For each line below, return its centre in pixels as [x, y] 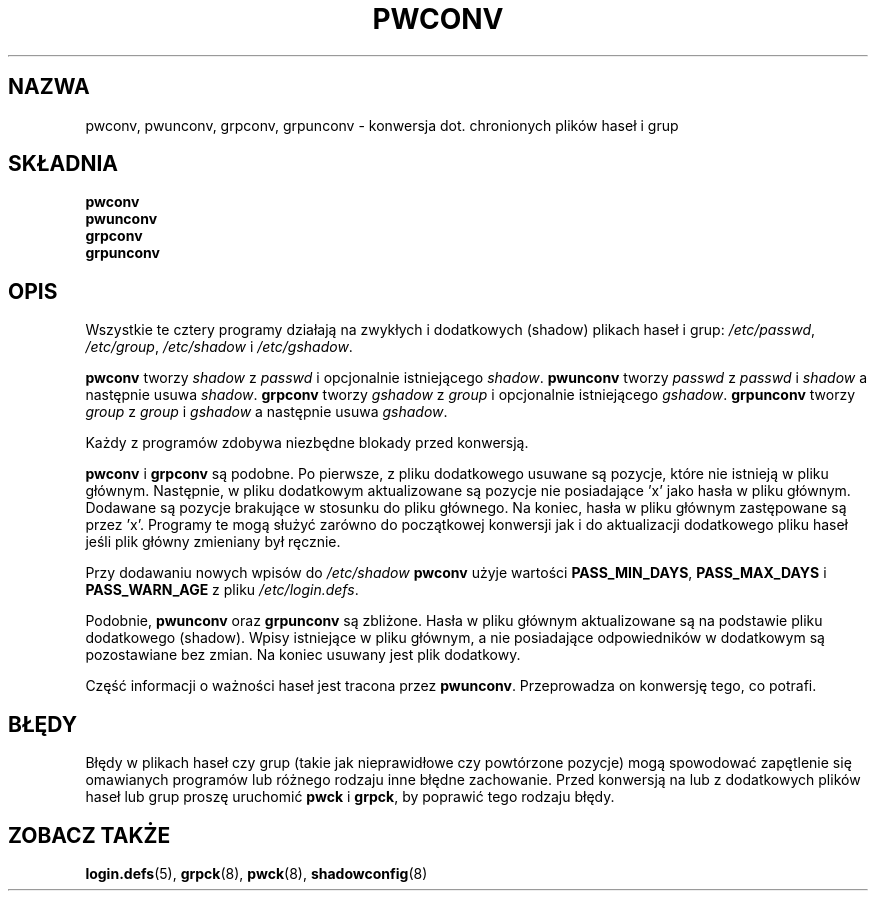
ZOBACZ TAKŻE [89, 835]
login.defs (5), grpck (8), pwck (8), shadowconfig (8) [256, 873]
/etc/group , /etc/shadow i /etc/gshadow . [219, 347]
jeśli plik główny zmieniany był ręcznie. [213, 542]
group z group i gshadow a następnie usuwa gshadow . [266, 412]
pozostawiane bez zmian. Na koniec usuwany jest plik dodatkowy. [303, 655]
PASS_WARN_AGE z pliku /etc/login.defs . [222, 590]
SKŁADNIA [63, 164]
